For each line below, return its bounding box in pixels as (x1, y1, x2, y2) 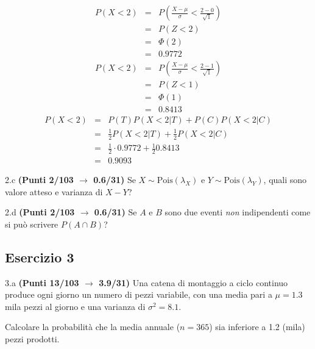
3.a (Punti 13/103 (5, 276, 79, 289)
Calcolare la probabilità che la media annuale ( (5, 320, 180, 333)
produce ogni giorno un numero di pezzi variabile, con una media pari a (5, 288, 272, 301)
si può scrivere (5, 217, 58, 230)
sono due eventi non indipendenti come (165, 206, 311, 218)
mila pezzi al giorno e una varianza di (5, 300, 146, 312)
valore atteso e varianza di (5, 185, 103, 198)
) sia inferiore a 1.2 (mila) (209, 320, 305, 333)
